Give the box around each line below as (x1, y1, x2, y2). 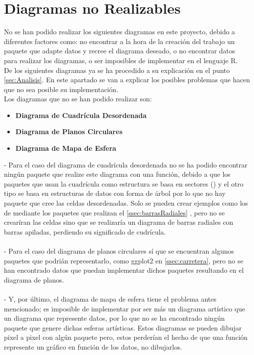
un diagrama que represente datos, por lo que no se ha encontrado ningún (4, 313, 225, 323)
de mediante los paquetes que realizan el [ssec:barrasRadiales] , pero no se (4, 207, 225, 217)
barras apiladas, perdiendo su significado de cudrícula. (4, 226, 166, 237)
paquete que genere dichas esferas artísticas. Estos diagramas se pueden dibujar (4, 322, 242, 332)
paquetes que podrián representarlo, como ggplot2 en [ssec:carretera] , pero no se (4, 255, 243, 265)
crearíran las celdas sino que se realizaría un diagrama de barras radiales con (4, 217, 233, 227)
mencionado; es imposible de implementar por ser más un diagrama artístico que (4, 303, 245, 313)
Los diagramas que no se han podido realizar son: (4, 94, 152, 104)
